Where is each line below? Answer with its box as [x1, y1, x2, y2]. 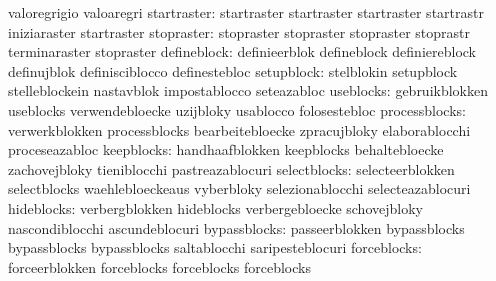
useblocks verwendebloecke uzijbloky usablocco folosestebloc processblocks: [8, 99, 466, 120]
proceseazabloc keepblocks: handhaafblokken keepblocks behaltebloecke [8, 139, 444, 160]
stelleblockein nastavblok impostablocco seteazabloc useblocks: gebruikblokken [8, 80, 489, 101]
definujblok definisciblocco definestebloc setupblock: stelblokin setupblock [8, 60, 458, 81]
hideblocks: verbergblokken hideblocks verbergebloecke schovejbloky [8, 197, 423, 218]
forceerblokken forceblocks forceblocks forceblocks [8, 256, 311, 277]
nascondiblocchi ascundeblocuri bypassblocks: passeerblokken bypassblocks [8, 217, 465, 238]
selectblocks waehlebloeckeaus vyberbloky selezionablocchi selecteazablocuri [8, 178, 471, 199]
